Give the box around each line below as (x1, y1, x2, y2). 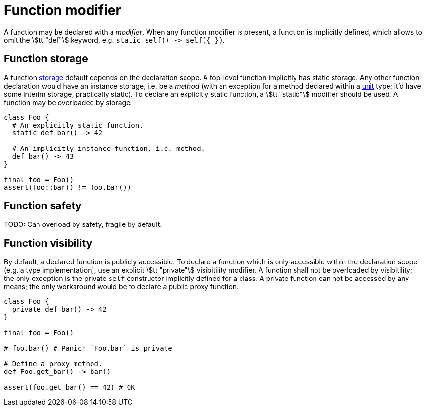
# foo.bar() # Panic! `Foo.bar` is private (4, 344, 172, 353)
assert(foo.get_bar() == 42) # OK (4, 383, 135, 391)
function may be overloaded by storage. (4, 98, 132, 107)
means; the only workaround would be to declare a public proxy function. (4, 282, 239, 291)
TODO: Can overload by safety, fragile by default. (4, 220, 162, 229)
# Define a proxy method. (4, 360, 103, 368)
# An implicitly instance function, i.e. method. (12, 144, 205, 152)
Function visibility (4, 237, 93, 249)
